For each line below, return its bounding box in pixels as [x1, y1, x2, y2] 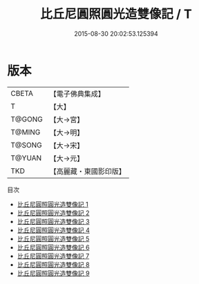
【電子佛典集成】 [49, 89, 105, 99]
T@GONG [10, 114, 43, 124]
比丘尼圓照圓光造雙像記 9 [17, 269, 90, 277]
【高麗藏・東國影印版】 [49, 166, 126, 176]
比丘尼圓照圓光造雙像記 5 [17, 234, 90, 243]
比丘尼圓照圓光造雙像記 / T [40, 6, 192, 22]
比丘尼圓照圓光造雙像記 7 [17, 252, 90, 260]
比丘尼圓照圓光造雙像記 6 [17, 243, 90, 252]
